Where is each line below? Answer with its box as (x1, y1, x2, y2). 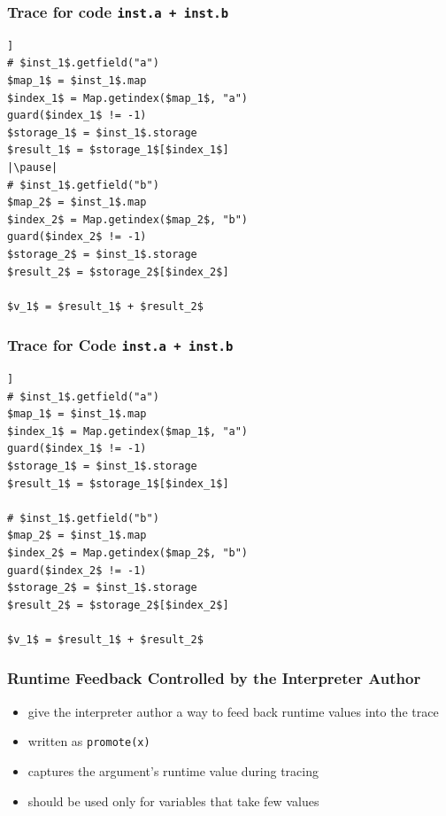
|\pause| (7, 160, 58, 174)
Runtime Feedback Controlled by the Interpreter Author (7, 667, 421, 689)
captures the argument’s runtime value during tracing (27, 762, 319, 781)
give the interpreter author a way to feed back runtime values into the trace (27, 702, 439, 720)
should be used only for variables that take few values (27, 791, 319, 810)
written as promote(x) (27, 732, 150, 750)
